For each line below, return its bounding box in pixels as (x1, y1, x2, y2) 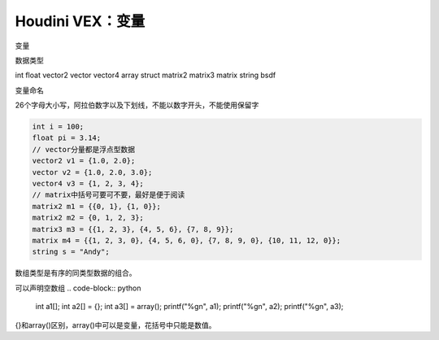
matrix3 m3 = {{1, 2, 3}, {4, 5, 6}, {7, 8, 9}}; (32, 224, 234, 233)
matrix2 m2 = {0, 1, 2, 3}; (32, 213, 144, 223)
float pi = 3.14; (32, 133, 102, 142)
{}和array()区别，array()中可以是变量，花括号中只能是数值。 (15, 320, 216, 329)
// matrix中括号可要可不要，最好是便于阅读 (32, 190, 185, 199)
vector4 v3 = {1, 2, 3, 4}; (32, 179, 144, 189)
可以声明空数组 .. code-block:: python (15, 283, 141, 293)
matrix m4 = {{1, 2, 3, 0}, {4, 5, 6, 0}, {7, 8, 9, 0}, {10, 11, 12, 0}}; (32, 236, 341, 245)
